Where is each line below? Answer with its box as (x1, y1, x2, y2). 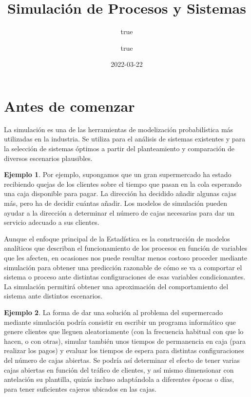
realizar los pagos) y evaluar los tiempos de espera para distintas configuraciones (4, 345, 244, 356)
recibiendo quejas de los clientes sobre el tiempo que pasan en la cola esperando (4, 179, 242, 189)
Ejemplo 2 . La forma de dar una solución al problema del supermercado (4, 307, 223, 317)
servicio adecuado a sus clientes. (4, 217, 99, 227)
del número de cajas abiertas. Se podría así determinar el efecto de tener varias (4, 355, 240, 365)
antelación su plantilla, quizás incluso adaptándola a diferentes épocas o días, (4, 374, 234, 384)
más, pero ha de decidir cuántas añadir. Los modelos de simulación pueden (4, 198, 228, 208)
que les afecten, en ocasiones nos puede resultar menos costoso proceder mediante (4, 252, 247, 262)
